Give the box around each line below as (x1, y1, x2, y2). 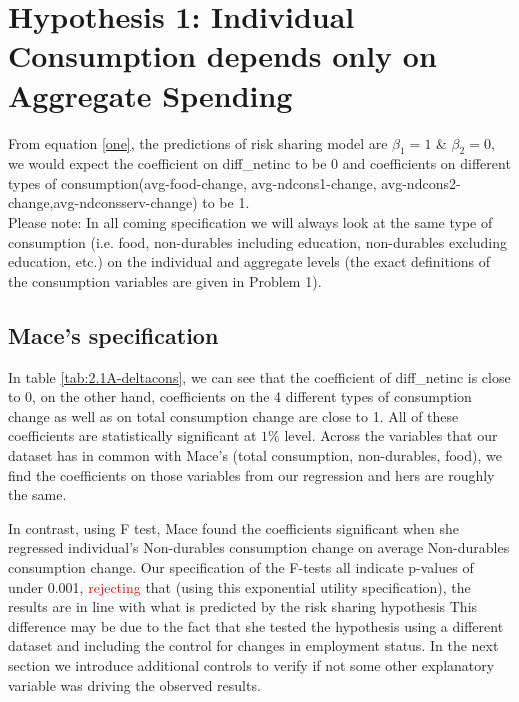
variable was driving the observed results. (8, 674, 261, 695)
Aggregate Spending (8, 74, 293, 115)
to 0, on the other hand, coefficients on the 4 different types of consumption (8, 386, 472, 407)
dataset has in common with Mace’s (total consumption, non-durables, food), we (8, 445, 502, 466)
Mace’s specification (8, 319, 219, 350)
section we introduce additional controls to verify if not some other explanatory (8, 654, 495, 675)
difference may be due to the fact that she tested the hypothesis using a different (8, 615, 504, 636)
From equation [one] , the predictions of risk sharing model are (8, 132, 388, 153)
